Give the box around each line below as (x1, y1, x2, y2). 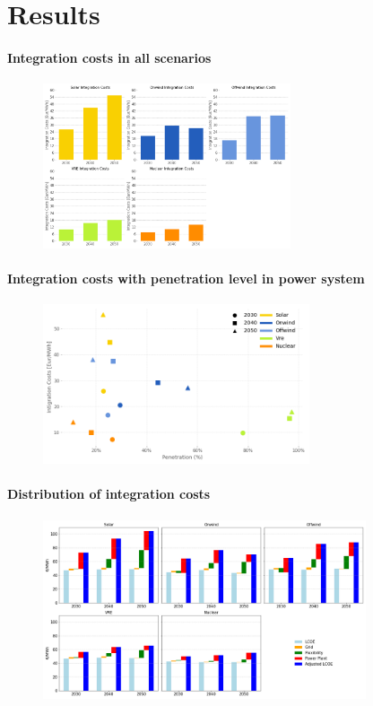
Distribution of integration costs (7, 484, 211, 503)
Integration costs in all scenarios (7, 48, 212, 66)
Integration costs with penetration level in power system (7, 268, 365, 287)
